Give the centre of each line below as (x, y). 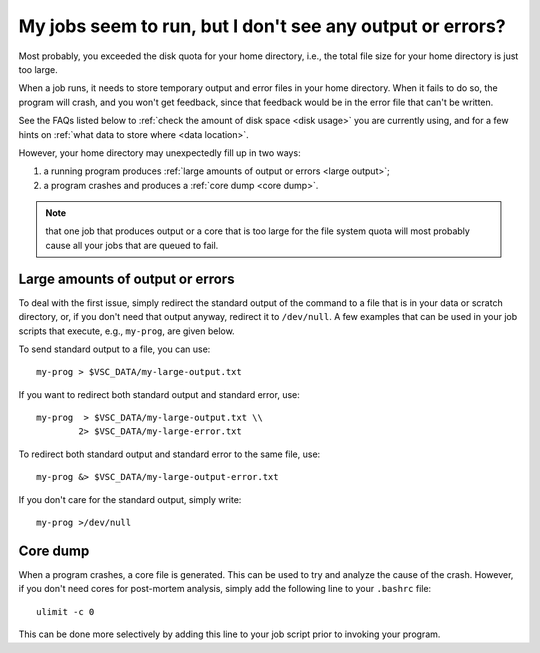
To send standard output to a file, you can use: (114, 349)
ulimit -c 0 (65, 611)
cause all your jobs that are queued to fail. (132, 245)
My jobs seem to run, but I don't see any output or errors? (262, 26)
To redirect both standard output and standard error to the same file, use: (169, 454)
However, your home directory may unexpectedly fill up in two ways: (159, 152)
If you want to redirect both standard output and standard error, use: (159, 394)
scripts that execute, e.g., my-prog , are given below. (126, 331)
